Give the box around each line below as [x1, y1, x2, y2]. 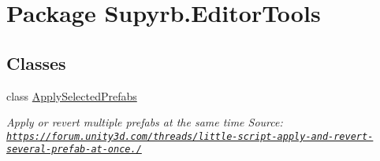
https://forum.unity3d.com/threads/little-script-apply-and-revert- [6, 130, 374, 142]
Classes [6, 50, 66, 75]
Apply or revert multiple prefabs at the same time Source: [6, 114, 283, 130]
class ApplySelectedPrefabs [6, 87, 137, 104]
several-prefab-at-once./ [6, 144, 142, 156]
